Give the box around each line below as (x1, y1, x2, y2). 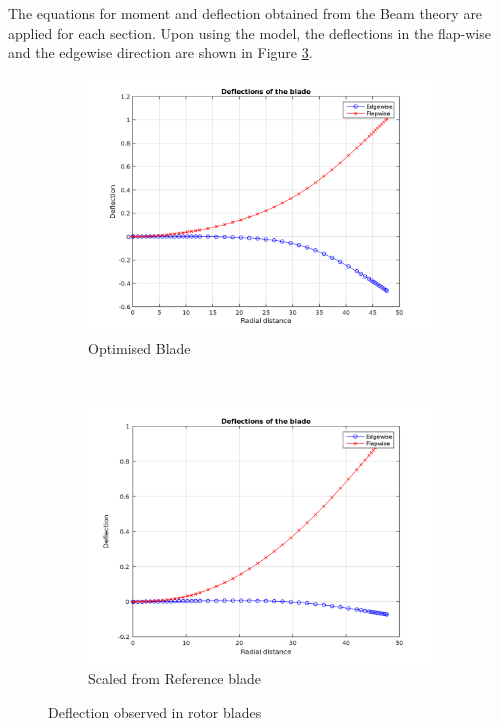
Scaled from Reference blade (88, 668, 261, 689)
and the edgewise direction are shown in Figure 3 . (8, 42, 313, 63)
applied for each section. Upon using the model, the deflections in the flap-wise (8, 22, 491, 43)
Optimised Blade (88, 338, 191, 359)
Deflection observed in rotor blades (48, 701, 262, 722)
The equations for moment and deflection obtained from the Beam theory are (8, 3, 483, 23)
